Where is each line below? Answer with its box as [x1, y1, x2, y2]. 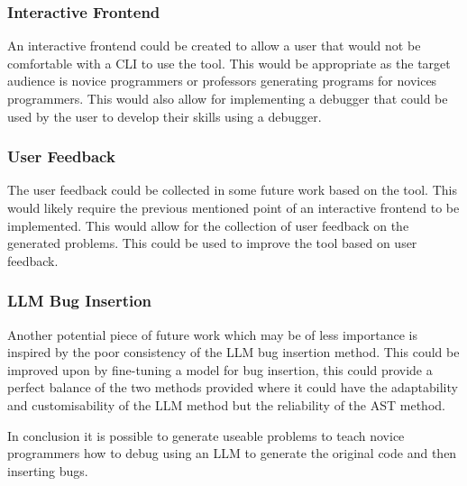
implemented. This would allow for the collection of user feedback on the [7, 215, 409, 234]
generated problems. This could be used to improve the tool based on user [7, 234, 417, 252]
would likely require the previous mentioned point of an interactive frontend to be [7, 198, 460, 216]
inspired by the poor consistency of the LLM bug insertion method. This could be [7, 343, 460, 362]
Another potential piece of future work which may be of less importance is [7, 325, 417, 344]
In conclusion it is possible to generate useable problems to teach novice [7, 426, 405, 445]
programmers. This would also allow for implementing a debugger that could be [7, 89, 448, 107]
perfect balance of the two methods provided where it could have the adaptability [7, 378, 458, 397]
